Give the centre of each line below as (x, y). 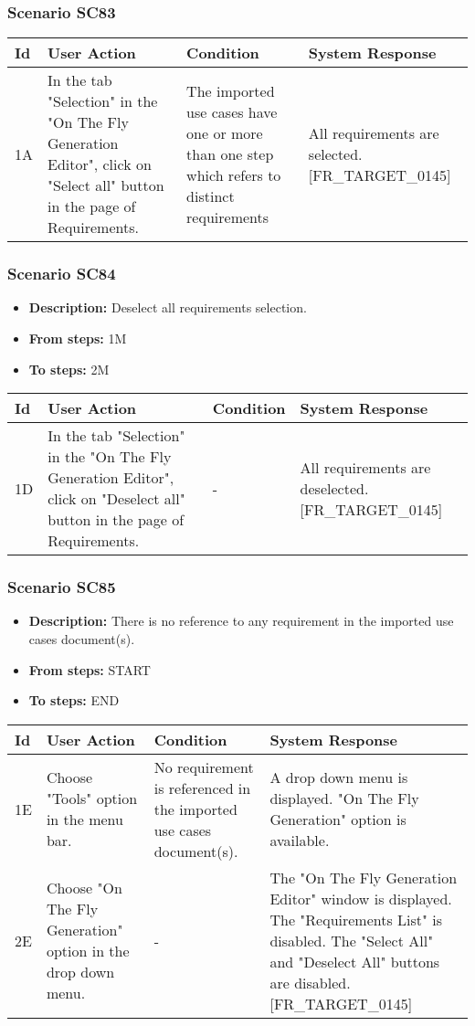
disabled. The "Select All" (352, 940)
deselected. (334, 488)
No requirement (204, 767)
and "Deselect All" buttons (355, 961)
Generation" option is (338, 820)
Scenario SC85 (62, 587)
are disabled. (310, 982)
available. (300, 841)
